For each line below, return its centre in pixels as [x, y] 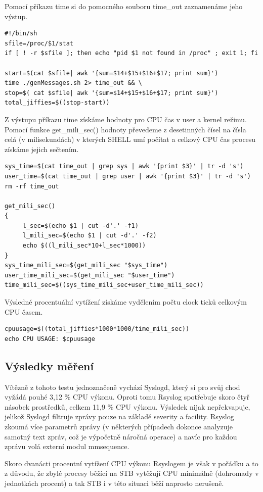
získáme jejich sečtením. [42, 149]
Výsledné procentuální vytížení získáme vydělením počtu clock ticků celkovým [126, 302]
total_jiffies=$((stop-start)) [57, 103]
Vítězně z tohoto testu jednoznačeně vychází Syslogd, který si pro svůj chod [122, 387]
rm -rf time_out [32, 186]
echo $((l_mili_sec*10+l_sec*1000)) [84, 246]
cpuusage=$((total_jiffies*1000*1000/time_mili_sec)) [97, 329]
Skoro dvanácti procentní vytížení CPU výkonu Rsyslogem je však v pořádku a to [131, 463]
